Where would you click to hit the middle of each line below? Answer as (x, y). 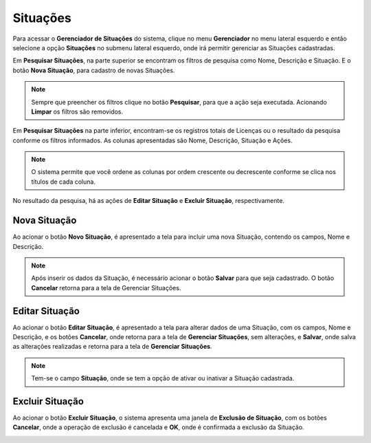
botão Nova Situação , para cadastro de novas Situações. (94, 70)
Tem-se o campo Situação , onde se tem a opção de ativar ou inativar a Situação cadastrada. (163, 378)
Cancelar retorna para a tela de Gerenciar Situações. (106, 288)
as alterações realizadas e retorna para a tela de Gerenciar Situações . (112, 347)
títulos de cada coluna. (64, 182)
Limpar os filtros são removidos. (77, 111)
